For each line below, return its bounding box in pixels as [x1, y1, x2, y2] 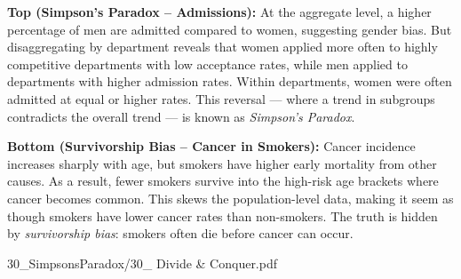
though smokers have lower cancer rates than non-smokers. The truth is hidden [7, 206, 438, 225]
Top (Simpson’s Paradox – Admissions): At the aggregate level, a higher [7, 3, 432, 20]
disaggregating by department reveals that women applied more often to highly [7, 37, 438, 56]
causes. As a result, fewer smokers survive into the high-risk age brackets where [7, 171, 439, 190]
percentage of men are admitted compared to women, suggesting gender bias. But [7, 20, 452, 38]
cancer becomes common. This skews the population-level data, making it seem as [7, 188, 454, 207]
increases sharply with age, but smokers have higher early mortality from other [7, 154, 437, 172]
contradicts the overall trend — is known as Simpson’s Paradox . [7, 107, 355, 125]
